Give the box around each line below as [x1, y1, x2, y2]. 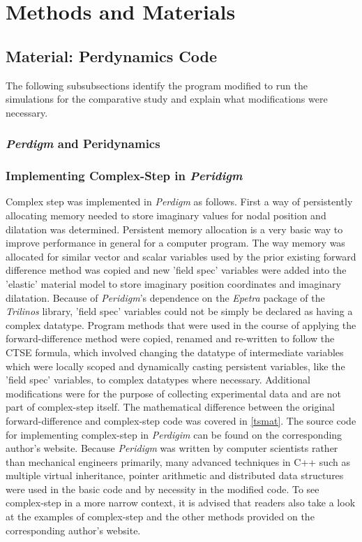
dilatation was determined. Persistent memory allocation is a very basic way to [6, 221, 343, 236]
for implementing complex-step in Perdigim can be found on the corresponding [6, 427, 342, 441]
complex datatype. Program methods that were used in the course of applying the [6, 317, 356, 332]
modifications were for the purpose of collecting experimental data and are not [6, 386, 342, 400]
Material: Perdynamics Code [6, 45, 217, 66]
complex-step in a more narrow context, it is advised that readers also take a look [6, 495, 356, 510]
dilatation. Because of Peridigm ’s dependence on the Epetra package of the [6, 290, 325, 305]
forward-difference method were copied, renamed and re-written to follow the [6, 331, 335, 346]
